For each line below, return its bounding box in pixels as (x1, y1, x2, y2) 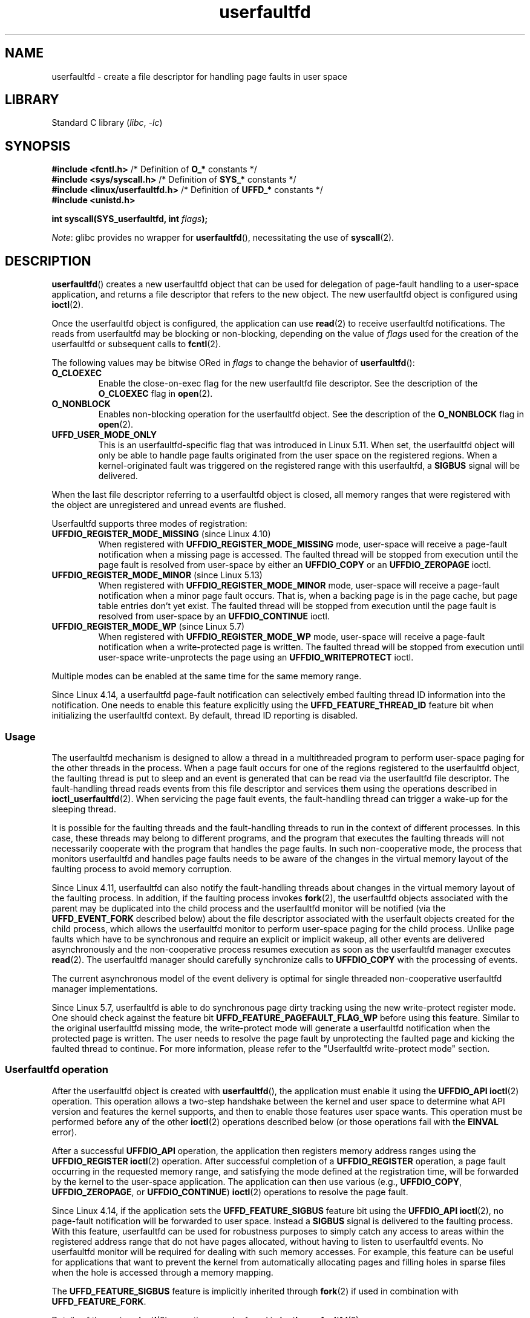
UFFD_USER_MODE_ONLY (51, 429, 157, 440)
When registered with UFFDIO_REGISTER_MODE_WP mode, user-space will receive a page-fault (98, 631, 485, 642)
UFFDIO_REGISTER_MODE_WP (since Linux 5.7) (51, 621, 245, 632)
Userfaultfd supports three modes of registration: (51, 518, 247, 529)
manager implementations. (51, 983, 158, 994)
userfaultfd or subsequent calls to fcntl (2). (51, 339, 221, 350)
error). (51, 1126, 77, 1137)
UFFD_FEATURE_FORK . (51, 1296, 146, 1307)
